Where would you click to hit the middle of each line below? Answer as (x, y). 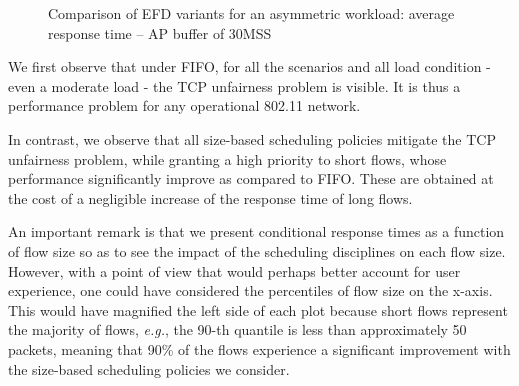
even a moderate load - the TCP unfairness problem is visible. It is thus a (234, 85)
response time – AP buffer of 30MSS (160, 32)
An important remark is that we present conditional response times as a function (256, 231)
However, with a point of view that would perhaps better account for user (234, 270)
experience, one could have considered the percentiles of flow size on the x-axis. (250, 290)
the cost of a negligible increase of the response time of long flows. (210, 197)
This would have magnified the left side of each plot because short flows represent (258, 309)
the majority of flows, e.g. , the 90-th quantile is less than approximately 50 (237, 329)
